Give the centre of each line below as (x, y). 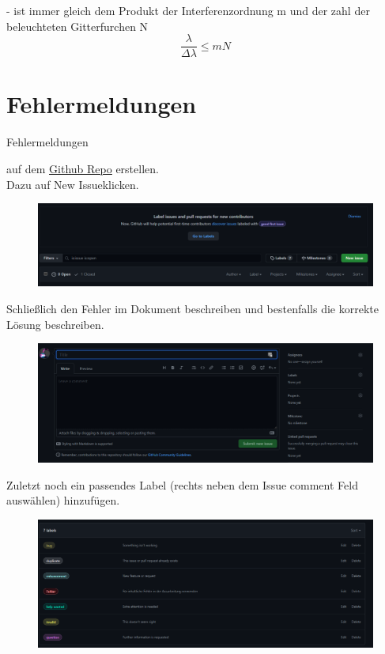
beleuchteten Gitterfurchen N (77, 26)
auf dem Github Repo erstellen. (83, 168)
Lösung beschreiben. (55, 324)
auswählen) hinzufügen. (63, 500)
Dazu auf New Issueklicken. (73, 184)
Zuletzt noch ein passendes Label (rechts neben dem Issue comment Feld (182, 484)
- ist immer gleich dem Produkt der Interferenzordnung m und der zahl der (188, 10)
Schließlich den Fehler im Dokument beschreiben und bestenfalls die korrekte (192, 308)
